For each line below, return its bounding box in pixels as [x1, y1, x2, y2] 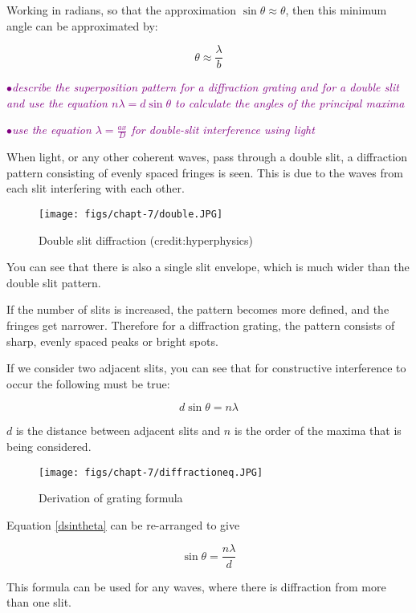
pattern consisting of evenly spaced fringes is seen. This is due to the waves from [6, 164, 403, 181]
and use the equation [6, 94, 108, 111]
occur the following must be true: [6, 375, 170, 392]
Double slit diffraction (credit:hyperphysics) [39, 231, 253, 248]
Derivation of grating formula [39, 489, 183, 506]
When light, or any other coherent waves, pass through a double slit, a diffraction [6, 148, 408, 165]
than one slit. [6, 594, 71, 611]
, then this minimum [285, 2, 387, 18]
